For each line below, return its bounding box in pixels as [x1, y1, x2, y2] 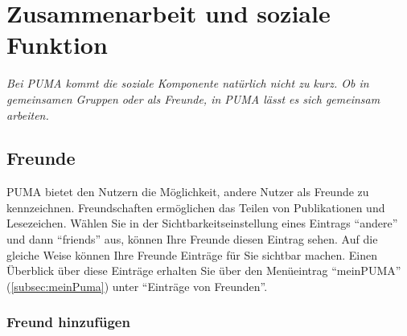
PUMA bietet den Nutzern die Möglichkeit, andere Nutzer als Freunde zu [6, 183, 369, 200]
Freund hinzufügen [6, 312, 130, 332]
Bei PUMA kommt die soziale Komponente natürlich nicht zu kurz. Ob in [6, 75, 369, 92]
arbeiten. [6, 106, 49, 123]
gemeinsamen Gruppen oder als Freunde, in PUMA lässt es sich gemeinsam [6, 90, 380, 107]
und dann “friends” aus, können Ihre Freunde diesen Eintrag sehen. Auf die [6, 231, 378, 248]
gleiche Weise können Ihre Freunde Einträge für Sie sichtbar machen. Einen [6, 246, 378, 263]
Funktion [6, 28, 108, 61]
